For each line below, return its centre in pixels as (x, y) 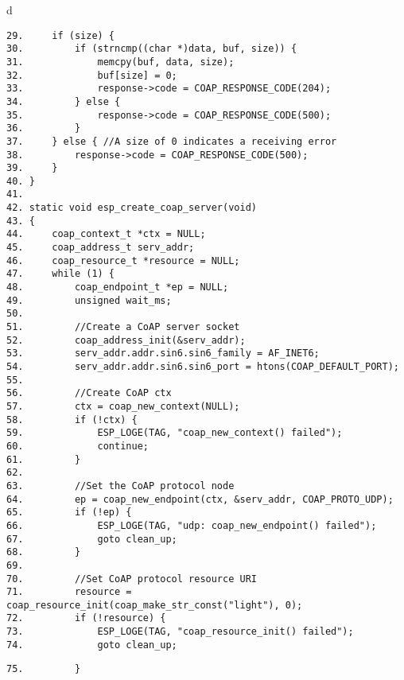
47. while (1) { (61, 274)
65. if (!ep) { (69, 513)
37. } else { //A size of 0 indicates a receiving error (172, 141)
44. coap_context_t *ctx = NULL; (106, 234)
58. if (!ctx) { (72, 420)
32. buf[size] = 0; (92, 75)
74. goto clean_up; (92, 645)
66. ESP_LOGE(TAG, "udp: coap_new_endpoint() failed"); (192, 525)
